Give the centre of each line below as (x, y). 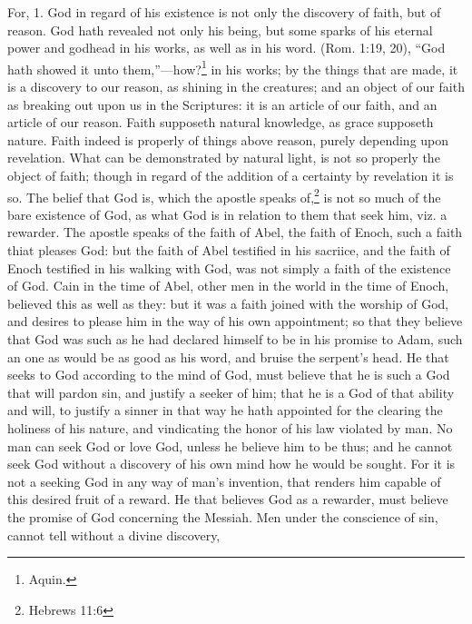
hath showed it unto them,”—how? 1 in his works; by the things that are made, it (233, 67)
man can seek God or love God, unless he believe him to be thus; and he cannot (230, 446)
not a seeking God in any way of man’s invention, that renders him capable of (224, 481)
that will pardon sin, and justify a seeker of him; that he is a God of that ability (231, 392)
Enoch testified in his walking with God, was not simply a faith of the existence (229, 267)
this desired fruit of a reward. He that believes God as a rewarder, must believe (228, 499)
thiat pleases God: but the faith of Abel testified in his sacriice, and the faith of (229, 250)
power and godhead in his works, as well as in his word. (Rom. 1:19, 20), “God (226, 48)
